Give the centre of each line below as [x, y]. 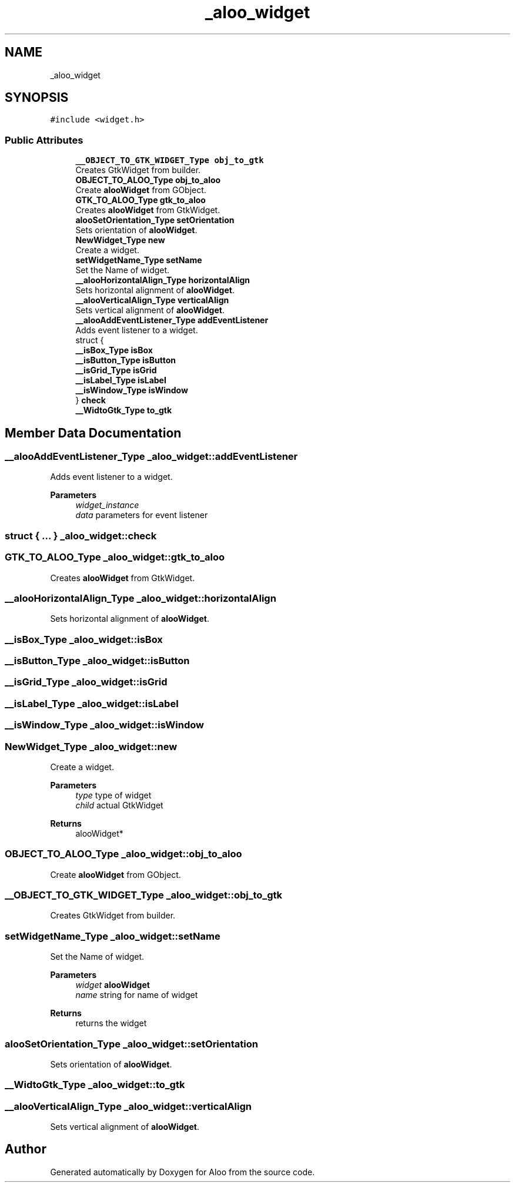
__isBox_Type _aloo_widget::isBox [84, 639]
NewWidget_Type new [120, 240]
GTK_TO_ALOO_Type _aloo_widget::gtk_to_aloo [115, 557]
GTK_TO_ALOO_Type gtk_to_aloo [141, 200]
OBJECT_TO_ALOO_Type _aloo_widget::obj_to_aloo [123, 854]
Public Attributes [44, 140]
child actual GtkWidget [119, 805]
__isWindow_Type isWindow [132, 390]
